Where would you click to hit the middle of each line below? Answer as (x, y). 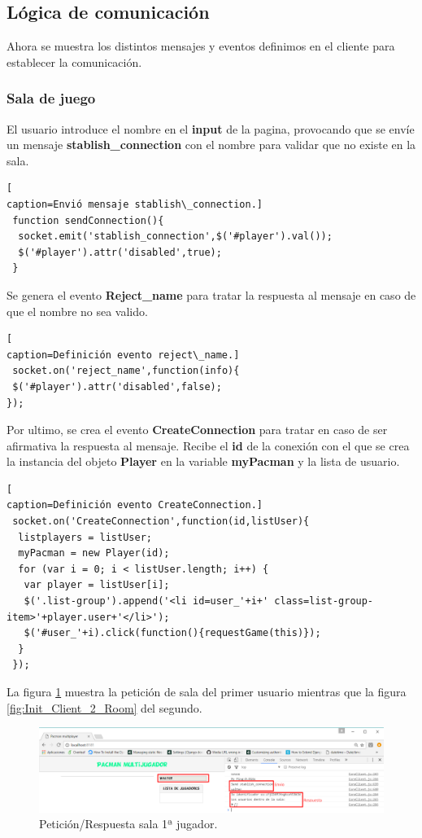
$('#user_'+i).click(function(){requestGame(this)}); (172, 633)
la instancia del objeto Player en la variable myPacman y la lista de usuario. (203, 461)
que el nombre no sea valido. (77, 311)
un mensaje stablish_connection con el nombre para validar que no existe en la (211, 145)
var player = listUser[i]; (97, 585)
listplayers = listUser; (85, 537)
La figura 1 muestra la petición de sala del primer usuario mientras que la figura (207, 692)
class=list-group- (324, 601)
